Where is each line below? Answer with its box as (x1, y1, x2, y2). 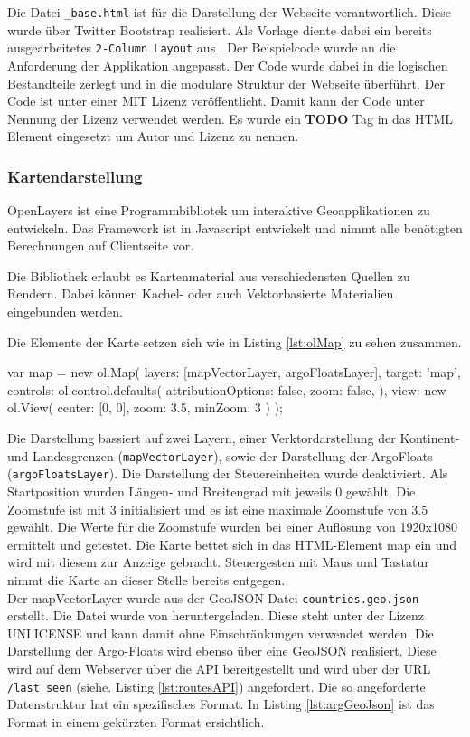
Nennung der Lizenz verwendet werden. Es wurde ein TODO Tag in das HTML (7, 109, 454, 128)
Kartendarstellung (7, 165, 143, 187)
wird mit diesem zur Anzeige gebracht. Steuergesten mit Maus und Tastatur (7, 553, 429, 572)
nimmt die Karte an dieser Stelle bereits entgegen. (7, 570, 286, 589)
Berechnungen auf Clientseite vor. (7, 236, 194, 255)
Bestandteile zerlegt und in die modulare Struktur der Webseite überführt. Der (7, 73, 445, 92)
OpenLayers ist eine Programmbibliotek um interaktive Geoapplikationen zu (7, 201, 430, 220)
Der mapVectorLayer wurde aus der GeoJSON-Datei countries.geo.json (7, 588, 419, 607)
